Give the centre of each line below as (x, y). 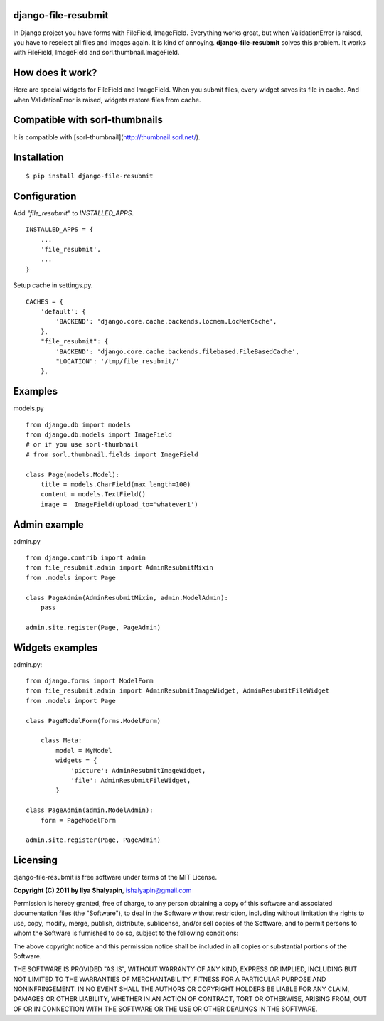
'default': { (63, 311)
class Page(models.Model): (73, 474)
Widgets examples (55, 647)
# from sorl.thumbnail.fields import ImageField (112, 454)
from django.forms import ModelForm (90, 681)
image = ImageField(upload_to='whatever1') (119, 504)
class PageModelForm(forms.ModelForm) (94, 721)
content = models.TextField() (93, 495)
